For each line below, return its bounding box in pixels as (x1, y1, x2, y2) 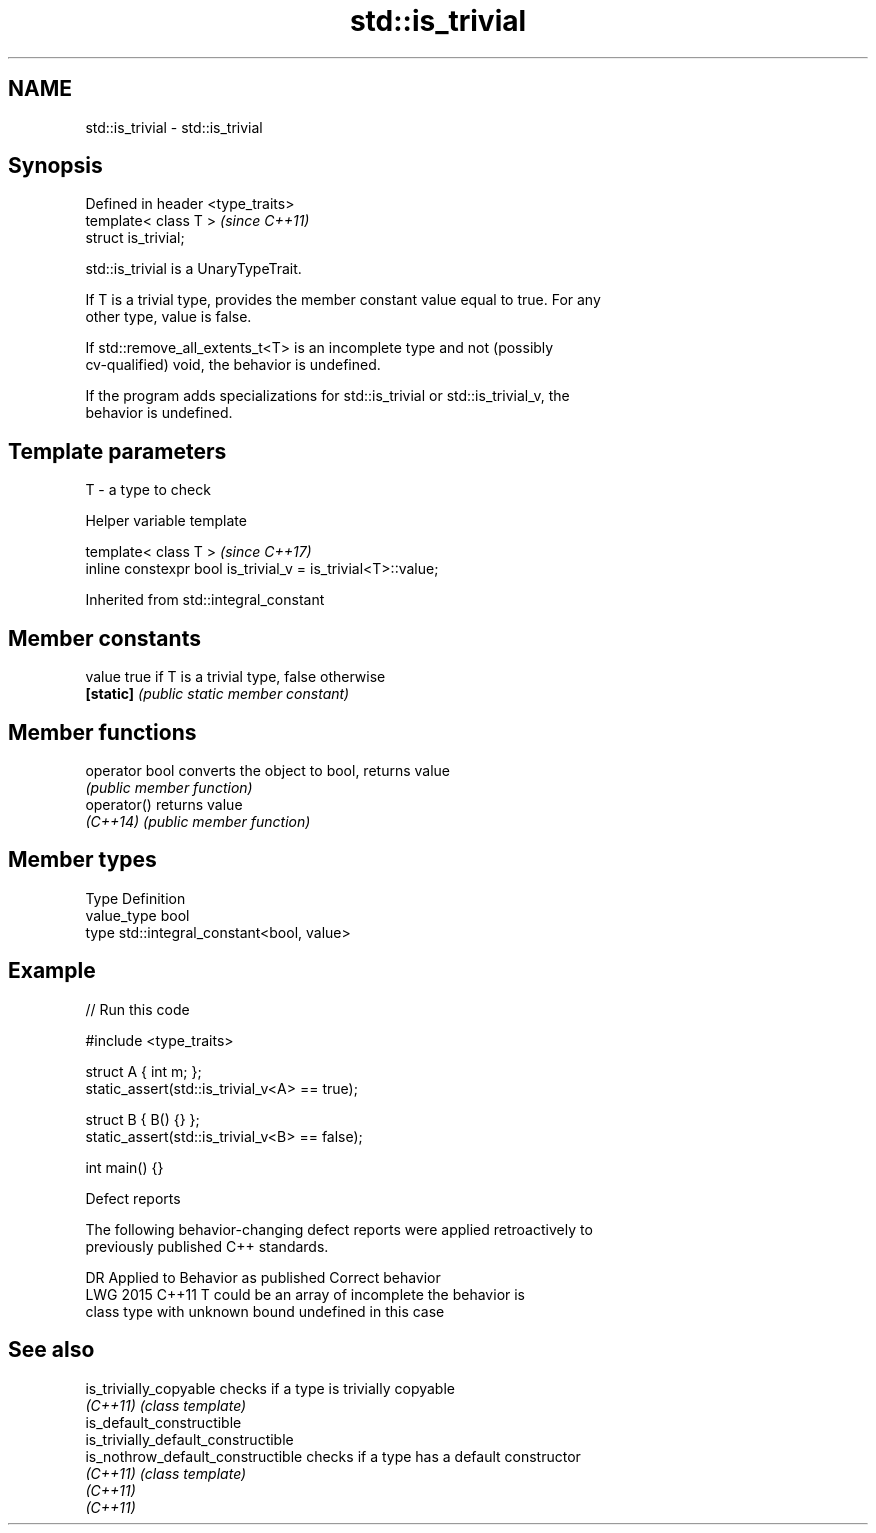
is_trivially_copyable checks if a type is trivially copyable (85, 1379, 455, 1397)
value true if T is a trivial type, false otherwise (85, 668, 386, 686)
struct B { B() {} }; (85, 1110, 200, 1128)
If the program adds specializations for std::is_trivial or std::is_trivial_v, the (85, 387, 570, 405)
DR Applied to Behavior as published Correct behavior (85, 1268, 441, 1286)
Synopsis (8, 153, 103, 179)
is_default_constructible (85, 1413, 242, 1431)
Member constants (8, 625, 201, 651)
